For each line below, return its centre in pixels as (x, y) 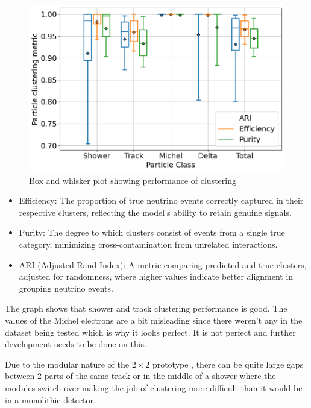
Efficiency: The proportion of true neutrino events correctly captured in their (161, 200)
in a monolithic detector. (50, 399)
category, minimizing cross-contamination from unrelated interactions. (148, 244)
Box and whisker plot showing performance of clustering (133, 180)
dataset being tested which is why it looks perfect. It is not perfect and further (150, 332)
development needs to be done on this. (76, 344)
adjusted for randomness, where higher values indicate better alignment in (156, 276)
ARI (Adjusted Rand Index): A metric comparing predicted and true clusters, (163, 264)
